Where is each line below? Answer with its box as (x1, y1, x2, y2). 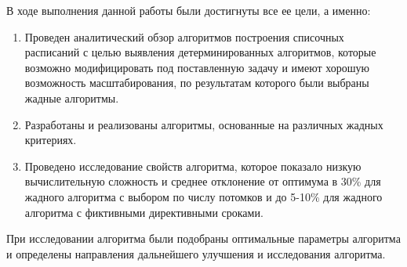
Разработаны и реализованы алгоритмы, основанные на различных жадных (24, 116, 383, 132)
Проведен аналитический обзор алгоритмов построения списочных (24, 28, 344, 45)
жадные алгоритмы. (24, 89, 119, 106)
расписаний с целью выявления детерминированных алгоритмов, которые (24, 44, 376, 60)
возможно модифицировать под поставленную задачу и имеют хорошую (24, 59, 369, 75)
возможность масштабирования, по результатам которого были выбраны (24, 74, 369, 91)
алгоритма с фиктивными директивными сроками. (24, 204, 263, 220)
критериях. (24, 132, 77, 148)
